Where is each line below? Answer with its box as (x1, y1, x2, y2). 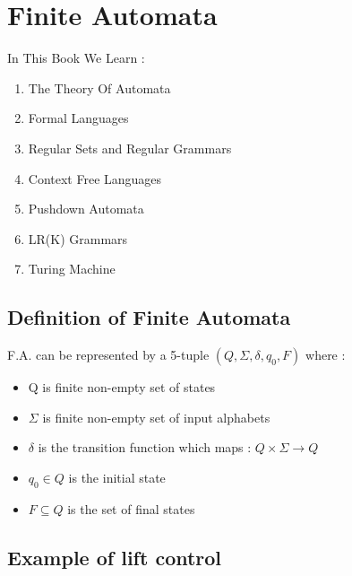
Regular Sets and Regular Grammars (28, 138, 232, 157)
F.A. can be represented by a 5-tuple (7, 345, 210, 364)
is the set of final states (67, 499, 195, 518)
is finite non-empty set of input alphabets (42, 407, 270, 426)
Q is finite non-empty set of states (28, 378, 216, 397)
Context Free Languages (28, 169, 162, 188)
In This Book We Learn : (7, 48, 145, 67)
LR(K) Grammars (28, 229, 128, 248)
